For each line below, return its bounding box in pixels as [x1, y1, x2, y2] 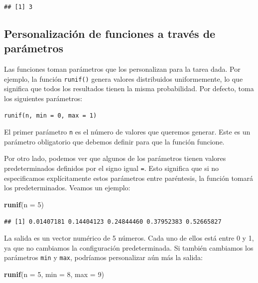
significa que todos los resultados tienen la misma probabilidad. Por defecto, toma [4, 83, 254, 94]
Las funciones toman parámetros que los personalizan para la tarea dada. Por [4, 64, 241, 74]
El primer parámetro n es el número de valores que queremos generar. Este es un [4, 127, 251, 137]
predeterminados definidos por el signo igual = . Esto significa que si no [4, 163, 219, 173]
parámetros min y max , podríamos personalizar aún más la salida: [4, 252, 203, 263]
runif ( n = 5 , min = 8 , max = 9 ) [4, 269, 104, 279]
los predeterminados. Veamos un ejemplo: [4, 182, 130, 193]
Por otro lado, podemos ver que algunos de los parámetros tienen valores [4, 153, 226, 163]
